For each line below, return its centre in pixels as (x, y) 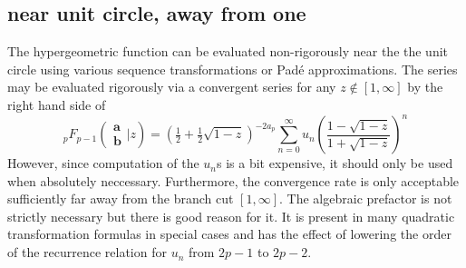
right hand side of (57, 104)
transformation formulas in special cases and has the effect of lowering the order (229, 234)
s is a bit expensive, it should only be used (335, 163)
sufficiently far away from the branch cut (121, 199)
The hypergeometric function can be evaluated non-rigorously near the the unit (228, 51)
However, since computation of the (103, 163)
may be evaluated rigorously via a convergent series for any (172, 87)
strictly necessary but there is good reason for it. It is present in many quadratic (231, 216)
